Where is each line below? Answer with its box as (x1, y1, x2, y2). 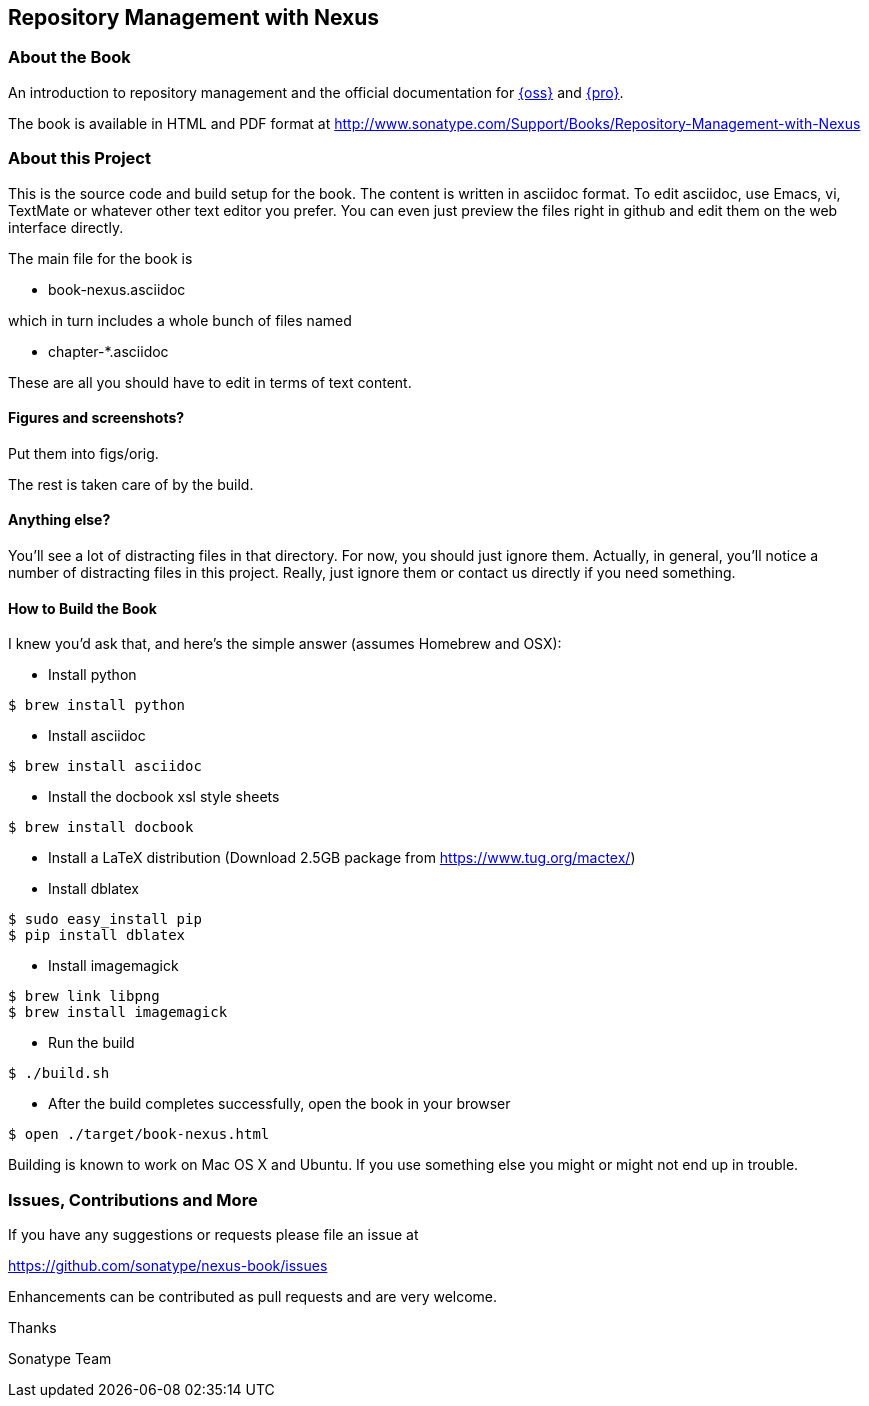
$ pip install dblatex (8, 927, 186, 944)
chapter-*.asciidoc (48, 342, 169, 360)
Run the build (48, 1034, 135, 1052)
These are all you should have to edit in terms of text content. (8, 373, 412, 391)
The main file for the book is (8, 249, 193, 267)
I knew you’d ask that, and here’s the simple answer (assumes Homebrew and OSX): (8, 635, 562, 653)
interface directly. (8, 218, 124, 236)
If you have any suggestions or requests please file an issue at (8, 1225, 419, 1243)
